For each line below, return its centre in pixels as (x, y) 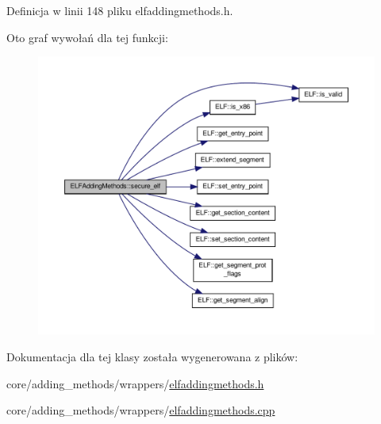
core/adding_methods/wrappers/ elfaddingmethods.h (135, 383)
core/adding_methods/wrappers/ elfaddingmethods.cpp (141, 410)
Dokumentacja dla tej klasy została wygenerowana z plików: (152, 357)
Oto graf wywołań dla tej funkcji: (87, 37)
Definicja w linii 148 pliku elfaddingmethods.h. (120, 10)
